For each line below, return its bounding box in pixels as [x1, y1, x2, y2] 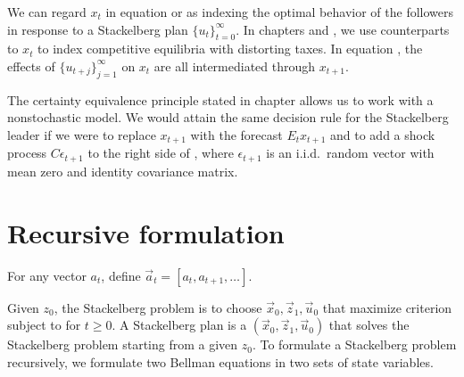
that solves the [328, 316, 410, 334]
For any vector [7, 266, 87, 284]
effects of [7, 56, 55, 75]
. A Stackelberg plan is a [112, 316, 247, 334]
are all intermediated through [153, 56, 316, 75]
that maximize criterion [322, 298, 452, 316]
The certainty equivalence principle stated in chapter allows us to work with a [7, 90, 434, 109]
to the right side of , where [87, 143, 234, 162]
